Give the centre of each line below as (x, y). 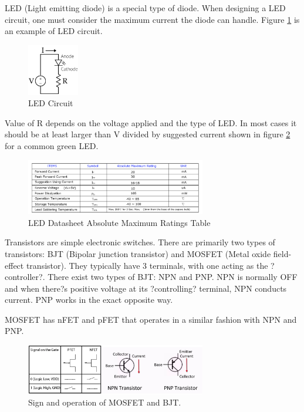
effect (14, 265)
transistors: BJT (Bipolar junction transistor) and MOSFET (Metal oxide (138, 253)
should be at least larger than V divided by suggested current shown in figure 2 (148, 134)
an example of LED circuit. (54, 31)
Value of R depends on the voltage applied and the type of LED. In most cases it (151, 122)
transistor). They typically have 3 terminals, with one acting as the (147, 265)
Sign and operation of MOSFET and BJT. (105, 402)
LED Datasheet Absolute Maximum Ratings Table (119, 222)
